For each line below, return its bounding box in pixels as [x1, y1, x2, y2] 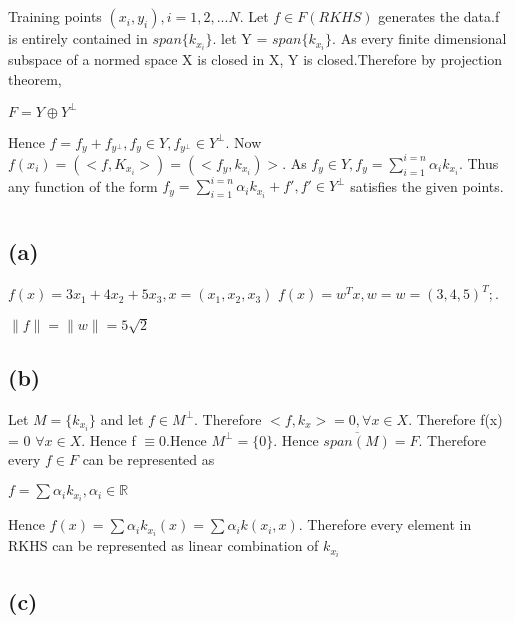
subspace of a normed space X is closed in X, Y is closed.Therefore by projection [8, 49, 503, 70]
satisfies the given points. [350, 175, 504, 196]
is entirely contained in [8, 28, 148, 49]
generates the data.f [378, 6, 500, 27]
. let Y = [212, 28, 268, 49]
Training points [8, 6, 102, 27]
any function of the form [8, 175, 158, 196]
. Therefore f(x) [408, 408, 503, 429]
